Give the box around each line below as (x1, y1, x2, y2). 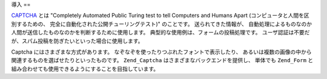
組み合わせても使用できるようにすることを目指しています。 (11, 65, 159, 72)
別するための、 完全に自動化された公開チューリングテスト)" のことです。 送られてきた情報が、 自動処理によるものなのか (11, 20, 312, 27)
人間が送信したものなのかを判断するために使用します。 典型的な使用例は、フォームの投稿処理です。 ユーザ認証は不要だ (11, 29, 310, 36)
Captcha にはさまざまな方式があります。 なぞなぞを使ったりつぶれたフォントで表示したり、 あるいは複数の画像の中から (11, 48, 312, 55)
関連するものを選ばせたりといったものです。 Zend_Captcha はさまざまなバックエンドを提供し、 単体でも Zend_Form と (11, 57, 314, 64)
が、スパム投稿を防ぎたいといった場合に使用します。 (11, 37, 144, 45)
